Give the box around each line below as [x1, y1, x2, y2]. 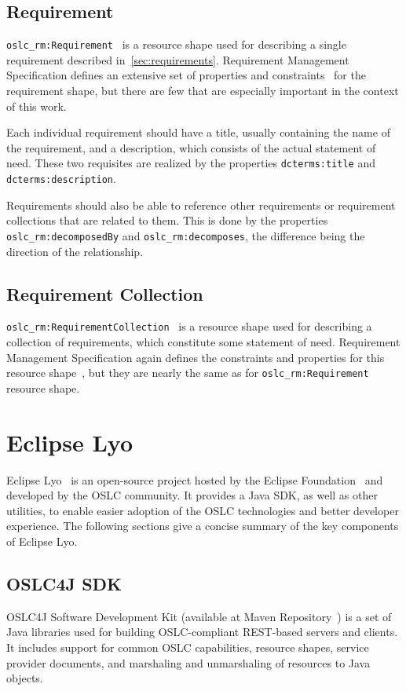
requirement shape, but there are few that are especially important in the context [6, 82, 399, 99]
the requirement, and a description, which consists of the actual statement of [6, 139, 376, 155]
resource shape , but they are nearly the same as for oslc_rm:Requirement [6, 364, 369, 381]
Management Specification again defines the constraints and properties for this [6, 349, 385, 365]
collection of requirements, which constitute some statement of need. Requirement [6, 334, 401, 350]
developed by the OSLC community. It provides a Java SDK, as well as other [6, 487, 378, 503]
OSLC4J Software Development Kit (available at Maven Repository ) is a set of [6, 608, 392, 624]
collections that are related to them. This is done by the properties [6, 212, 328, 229]
